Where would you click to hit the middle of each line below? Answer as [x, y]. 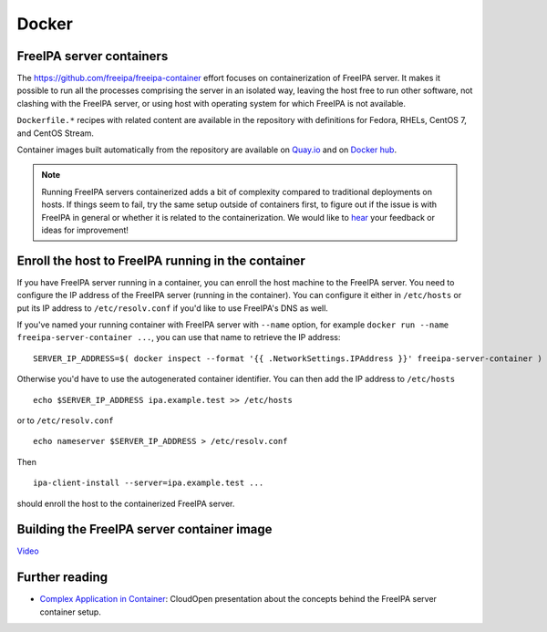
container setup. [71, 612]
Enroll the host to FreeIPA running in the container [161, 260]
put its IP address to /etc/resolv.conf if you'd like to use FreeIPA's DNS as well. [172, 308]
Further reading [62, 578]
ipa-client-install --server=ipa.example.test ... [149, 483]
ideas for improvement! [85, 230]
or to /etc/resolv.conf [65, 420]
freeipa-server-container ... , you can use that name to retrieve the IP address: [179, 337]
